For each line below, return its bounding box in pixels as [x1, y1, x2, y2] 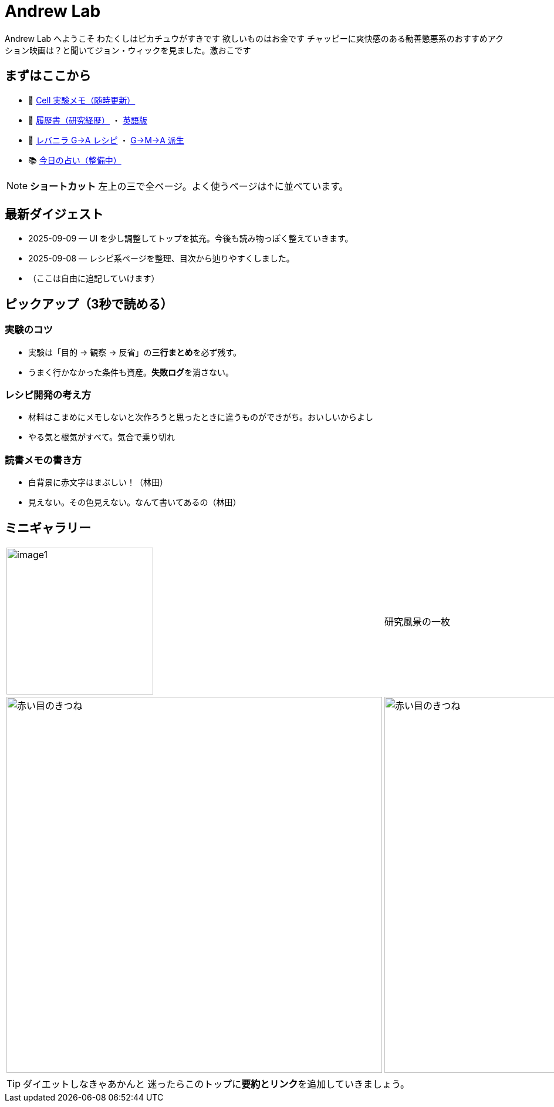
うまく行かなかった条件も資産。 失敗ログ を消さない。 [28, 367, 234, 377]
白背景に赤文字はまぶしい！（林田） [28, 477, 168, 488]
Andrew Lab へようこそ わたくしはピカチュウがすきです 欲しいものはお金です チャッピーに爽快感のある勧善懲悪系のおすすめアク [5, 33, 504, 43]
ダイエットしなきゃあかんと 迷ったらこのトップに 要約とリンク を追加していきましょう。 [23, 1078, 410, 1090]
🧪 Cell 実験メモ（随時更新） [28, 95, 136, 105]
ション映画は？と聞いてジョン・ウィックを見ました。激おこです [5, 45, 251, 55]
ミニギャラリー [5, 520, 91, 535]
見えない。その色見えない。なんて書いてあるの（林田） [28, 497, 241, 508]
